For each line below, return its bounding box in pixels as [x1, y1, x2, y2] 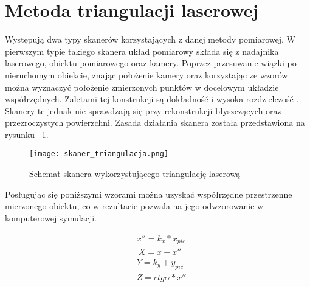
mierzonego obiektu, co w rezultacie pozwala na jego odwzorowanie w [5, 199, 264, 212]
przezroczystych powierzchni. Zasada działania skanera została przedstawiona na [5, 116, 305, 129]
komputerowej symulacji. [5, 211, 97, 224]
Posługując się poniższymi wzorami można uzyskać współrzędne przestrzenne [5, 187, 292, 200]
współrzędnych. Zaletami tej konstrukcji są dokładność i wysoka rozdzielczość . [5, 92, 299, 105]
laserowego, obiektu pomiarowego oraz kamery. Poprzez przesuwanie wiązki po [5, 57, 297, 69]
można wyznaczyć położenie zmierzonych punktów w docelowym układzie [5, 80, 279, 93]
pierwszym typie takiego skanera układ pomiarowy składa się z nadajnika [5, 44, 279, 57]
